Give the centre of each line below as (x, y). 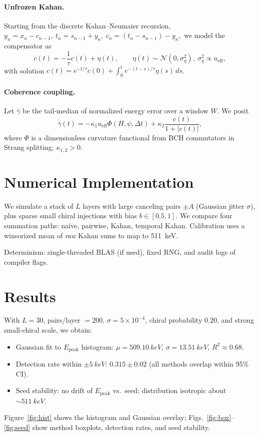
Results (30, 296)
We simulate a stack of (39, 206)
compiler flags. (26, 261)
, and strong (235, 320)
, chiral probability (174, 320)
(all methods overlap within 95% (199, 364)
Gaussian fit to (38, 346)
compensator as (28, 46)
